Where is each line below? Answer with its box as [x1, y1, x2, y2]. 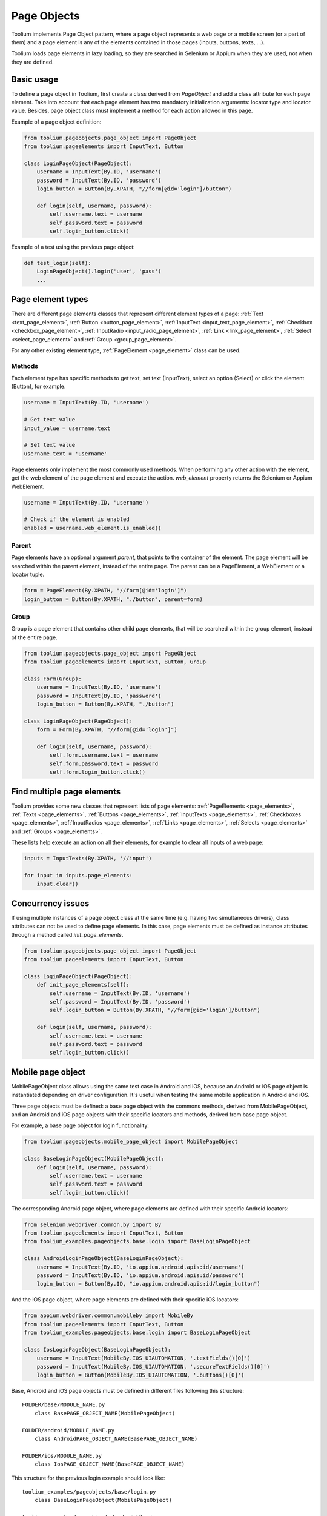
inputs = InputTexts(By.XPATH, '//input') [24, 855, 152, 862]
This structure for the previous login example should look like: [11, 1474, 165, 1481]
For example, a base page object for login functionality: [11, 1122, 150, 1129]
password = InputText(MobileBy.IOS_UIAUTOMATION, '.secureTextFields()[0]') [36, 1363, 270, 1370]
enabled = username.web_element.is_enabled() [24, 525, 162, 531]
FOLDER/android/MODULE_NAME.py [22, 1427, 115, 1434]
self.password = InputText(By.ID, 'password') [49, 998, 190, 1005]
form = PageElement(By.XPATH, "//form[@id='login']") [24, 587, 187, 594]
